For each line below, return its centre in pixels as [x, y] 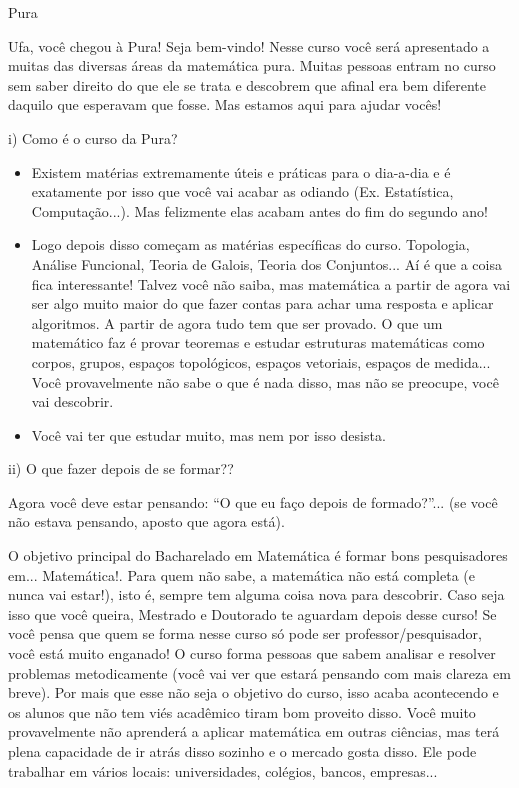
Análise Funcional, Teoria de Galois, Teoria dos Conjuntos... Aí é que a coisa [266, 263]
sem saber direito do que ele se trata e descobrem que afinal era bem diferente [247, 84]
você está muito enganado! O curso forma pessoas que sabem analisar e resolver [252, 653]
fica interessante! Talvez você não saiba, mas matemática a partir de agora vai [271, 283]
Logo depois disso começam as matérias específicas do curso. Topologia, [250, 244]
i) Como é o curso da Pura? [93, 137]
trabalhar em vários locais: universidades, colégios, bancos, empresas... [223, 770]
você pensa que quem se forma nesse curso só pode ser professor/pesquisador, [245, 633]
